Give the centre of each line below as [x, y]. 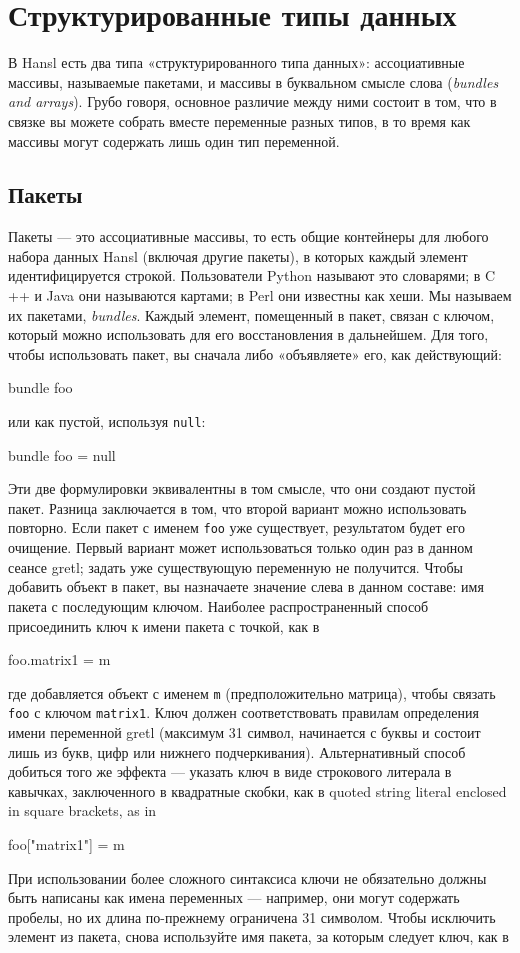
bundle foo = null [62, 454]
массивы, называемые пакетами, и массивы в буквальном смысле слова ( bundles [253, 81]
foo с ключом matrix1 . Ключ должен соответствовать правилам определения [243, 712]
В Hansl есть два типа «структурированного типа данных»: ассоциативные [236, 62]
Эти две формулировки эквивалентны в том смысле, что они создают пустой [242, 488]
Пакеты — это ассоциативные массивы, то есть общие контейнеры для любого [248, 236]
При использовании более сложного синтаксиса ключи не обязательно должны [247, 877]
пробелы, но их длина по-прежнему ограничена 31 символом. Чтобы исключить [252, 916]
